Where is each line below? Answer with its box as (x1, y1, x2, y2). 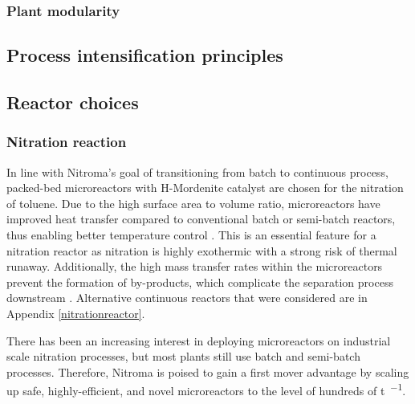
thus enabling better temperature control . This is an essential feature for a (6, 226, 376, 243)
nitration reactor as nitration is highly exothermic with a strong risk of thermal (6, 242, 397, 259)
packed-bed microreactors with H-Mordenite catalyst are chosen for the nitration (6, 179, 404, 196)
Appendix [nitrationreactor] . (6, 304, 145, 321)
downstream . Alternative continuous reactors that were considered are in (6, 289, 368, 306)
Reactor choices (6, 90, 139, 115)
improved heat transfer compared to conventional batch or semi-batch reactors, (6, 210, 396, 227)
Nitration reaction (6, 132, 127, 152)
